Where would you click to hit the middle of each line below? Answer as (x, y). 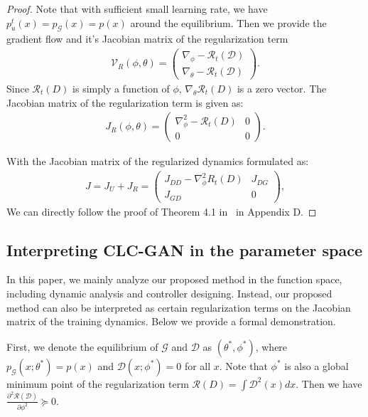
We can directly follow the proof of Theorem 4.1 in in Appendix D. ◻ (162, 211)
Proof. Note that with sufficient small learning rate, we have (137, 9)
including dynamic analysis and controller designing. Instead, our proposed (169, 294)
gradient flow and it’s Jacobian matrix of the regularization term (147, 39)
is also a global (316, 365)
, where (271, 346)
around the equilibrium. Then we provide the (228, 22)
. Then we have (329, 383)
